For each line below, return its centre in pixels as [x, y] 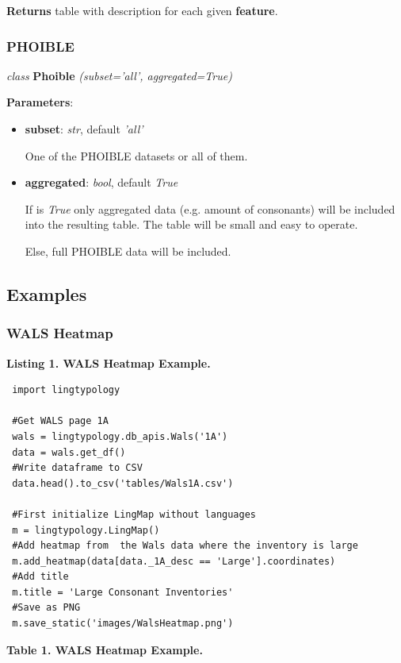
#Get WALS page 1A [60, 421]
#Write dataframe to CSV [77, 468]
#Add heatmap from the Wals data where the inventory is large [185, 546]
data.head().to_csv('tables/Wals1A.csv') [123, 483]
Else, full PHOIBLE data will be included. [128, 251]
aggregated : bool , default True [101, 182]
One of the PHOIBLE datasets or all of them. [136, 155]
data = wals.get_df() [69, 452]
